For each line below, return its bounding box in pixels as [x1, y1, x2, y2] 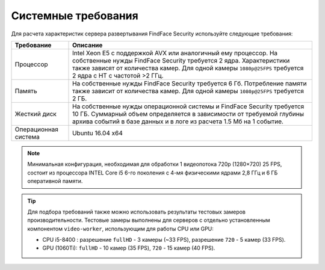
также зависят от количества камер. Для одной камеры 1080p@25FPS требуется [72, 64, 304, 72]
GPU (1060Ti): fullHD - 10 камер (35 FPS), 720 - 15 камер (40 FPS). [42, 244, 215, 252]
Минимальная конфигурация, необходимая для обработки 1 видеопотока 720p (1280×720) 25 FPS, [27, 161, 282, 168]
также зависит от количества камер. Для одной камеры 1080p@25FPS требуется [72, 87, 304, 95]
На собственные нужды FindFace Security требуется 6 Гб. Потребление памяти [72, 79, 307, 87]
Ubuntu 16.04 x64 [72, 129, 123, 137]
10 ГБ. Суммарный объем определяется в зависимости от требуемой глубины [72, 109, 304, 118]
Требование [14, 41, 52, 49]
